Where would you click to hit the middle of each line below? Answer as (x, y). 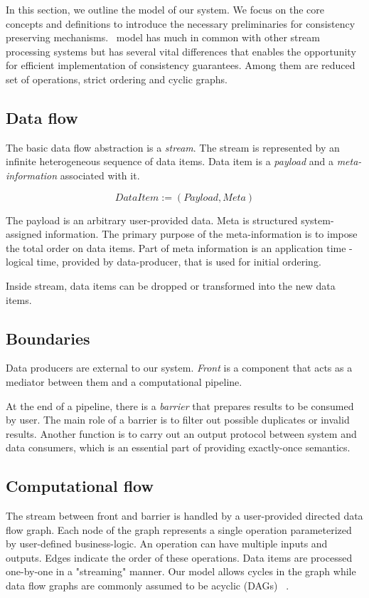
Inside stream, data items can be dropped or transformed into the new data (171, 285)
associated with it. (100, 175)
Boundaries (48, 338)
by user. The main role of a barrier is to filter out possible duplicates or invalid (178, 420)
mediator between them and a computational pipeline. (124, 381)
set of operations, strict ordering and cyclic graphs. (117, 79)
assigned (24, 234)
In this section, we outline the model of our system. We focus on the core (165, 9)
